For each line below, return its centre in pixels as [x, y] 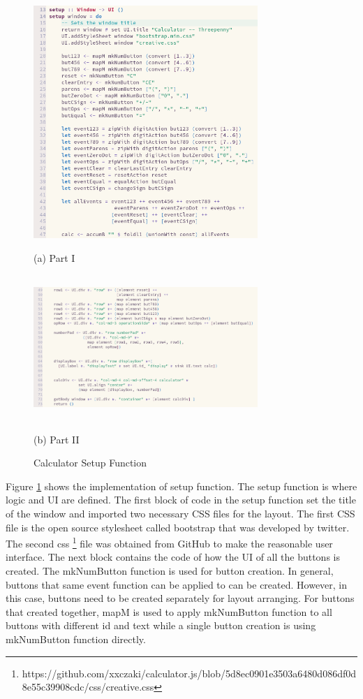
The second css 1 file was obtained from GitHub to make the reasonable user [169, 542]
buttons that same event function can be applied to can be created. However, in [177, 584]
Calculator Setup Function [90, 463]
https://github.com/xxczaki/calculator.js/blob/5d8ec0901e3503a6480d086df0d [189, 673]
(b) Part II [57, 439]
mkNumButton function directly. [76, 639]
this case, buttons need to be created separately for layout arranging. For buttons [180, 598]
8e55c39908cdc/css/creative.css [88, 687]
